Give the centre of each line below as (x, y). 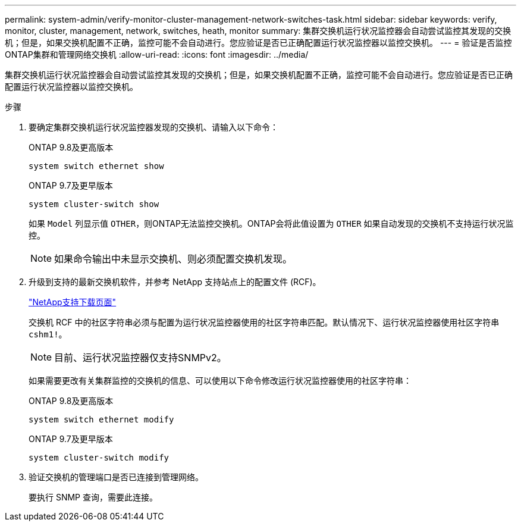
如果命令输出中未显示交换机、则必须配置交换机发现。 (173, 259)
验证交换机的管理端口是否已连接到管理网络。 (116, 477)
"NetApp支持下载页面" (73, 302)
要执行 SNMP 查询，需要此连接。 (93, 497)
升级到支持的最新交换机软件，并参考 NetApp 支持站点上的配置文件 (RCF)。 (175, 282)
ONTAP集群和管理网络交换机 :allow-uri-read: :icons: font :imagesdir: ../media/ (157, 54)
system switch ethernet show (96, 166)
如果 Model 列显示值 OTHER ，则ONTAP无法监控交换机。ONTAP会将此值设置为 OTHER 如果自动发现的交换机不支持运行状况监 (271, 223)
